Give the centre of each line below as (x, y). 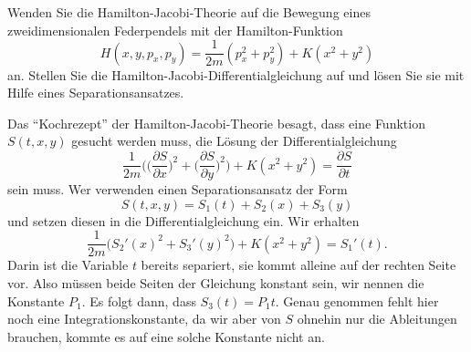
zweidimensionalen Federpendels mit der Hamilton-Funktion (175, 30)
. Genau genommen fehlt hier (357, 300)
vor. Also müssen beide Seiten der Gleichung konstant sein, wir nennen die (216, 282)
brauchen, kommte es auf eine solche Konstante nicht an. (166, 336)
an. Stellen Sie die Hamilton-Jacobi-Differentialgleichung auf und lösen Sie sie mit (236, 74)
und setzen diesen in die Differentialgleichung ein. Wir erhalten (183, 220)
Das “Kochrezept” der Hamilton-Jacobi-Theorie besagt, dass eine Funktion (216, 123)
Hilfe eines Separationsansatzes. (96, 93)
